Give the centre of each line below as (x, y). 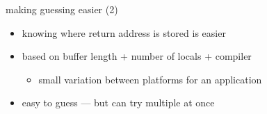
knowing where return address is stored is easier (124, 32)
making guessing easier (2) (62, 9)
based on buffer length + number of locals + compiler (137, 56)
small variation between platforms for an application (150, 79)
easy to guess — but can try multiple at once (118, 103)
